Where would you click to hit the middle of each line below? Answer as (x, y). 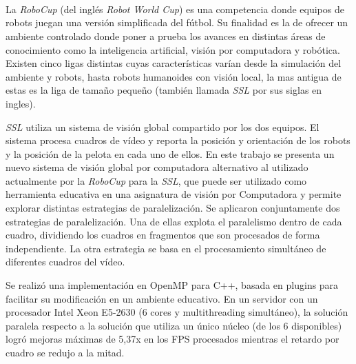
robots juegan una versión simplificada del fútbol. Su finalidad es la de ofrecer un (177, 22)
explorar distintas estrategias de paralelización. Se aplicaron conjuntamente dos (173, 208)
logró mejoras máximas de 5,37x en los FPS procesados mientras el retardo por (172, 339)
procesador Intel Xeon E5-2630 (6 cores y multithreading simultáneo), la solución (177, 312)
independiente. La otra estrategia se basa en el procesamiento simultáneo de (166, 248)
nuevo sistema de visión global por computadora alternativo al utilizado (157, 167)
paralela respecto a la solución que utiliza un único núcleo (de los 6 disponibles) (174, 325)
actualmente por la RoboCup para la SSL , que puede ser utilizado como (156, 180)
